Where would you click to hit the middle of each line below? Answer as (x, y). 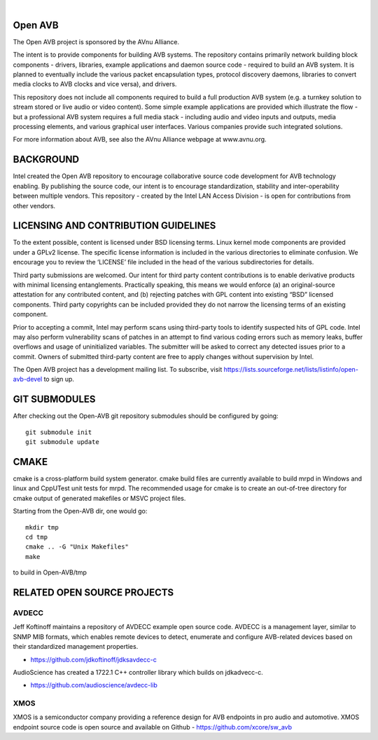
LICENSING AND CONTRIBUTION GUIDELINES (114, 226)
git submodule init (59, 432)
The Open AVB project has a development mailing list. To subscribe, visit (118, 370)
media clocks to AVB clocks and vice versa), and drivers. (95, 84)
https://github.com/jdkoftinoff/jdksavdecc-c (93, 659)
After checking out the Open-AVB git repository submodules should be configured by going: (146, 416)
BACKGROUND (46, 160)
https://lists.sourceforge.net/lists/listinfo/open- (291, 370)
